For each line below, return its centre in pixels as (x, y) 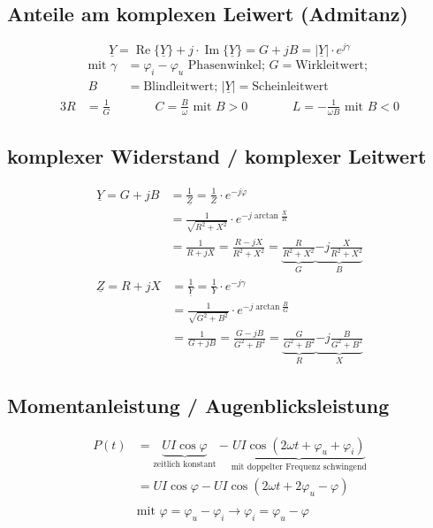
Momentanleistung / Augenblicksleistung (198, 405)
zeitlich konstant (185, 465)
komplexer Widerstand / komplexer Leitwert (217, 155)
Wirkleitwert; (331, 66)
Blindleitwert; (181, 87)
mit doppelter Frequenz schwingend (299, 467)
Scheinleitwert (290, 87)
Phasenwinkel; (226, 66)
